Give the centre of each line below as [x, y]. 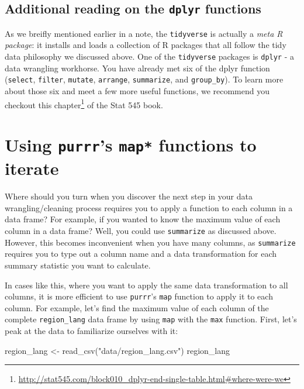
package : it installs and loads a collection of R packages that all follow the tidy [146, 45]
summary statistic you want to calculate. [78, 265]
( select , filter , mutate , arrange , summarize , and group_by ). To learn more [144, 79]
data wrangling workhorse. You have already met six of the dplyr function [137, 68]
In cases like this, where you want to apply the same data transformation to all [146, 285]
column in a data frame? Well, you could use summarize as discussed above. [141, 230]
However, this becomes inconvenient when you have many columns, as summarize [150, 242]
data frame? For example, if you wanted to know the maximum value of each [143, 219]
